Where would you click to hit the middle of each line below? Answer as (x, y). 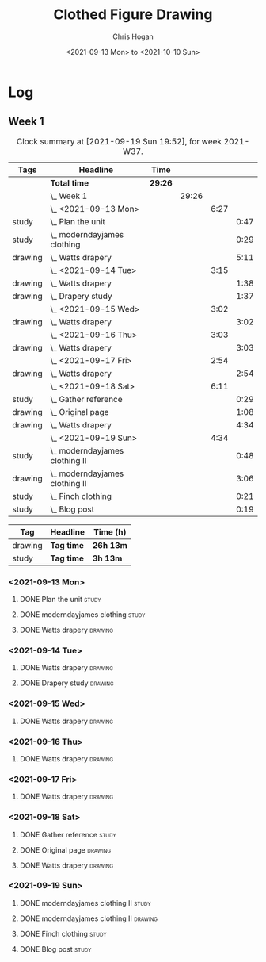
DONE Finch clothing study (63, 933)
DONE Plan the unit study (60, 600)
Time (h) (110, 531)
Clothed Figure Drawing (133, 15)
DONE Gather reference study (68, 834)
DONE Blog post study (55, 949)
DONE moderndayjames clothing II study (85, 903)
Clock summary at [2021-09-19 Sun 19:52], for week (119, 141)
